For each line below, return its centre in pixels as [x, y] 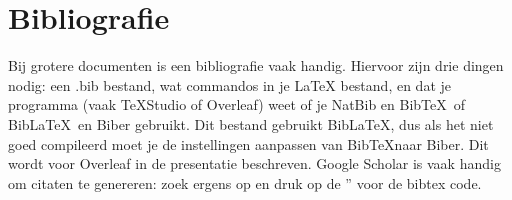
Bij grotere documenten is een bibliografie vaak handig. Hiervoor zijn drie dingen [256, 65]
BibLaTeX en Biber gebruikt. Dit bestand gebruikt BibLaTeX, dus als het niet [251, 123]
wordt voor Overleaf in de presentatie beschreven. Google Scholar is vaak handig [254, 163]
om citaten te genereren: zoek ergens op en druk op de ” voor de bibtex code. [245, 182]
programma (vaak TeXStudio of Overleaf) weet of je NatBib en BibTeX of [237, 104]
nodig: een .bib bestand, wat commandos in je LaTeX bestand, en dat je [229, 84]
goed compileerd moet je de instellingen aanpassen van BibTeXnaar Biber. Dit [248, 143]
